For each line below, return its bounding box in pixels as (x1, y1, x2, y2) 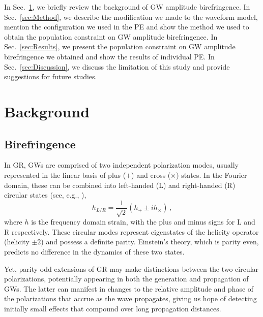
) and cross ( (131, 169, 171, 180)
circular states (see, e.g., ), (4, 189, 86, 200)
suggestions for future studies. (4, 71, 97, 82)
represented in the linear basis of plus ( (4, 169, 126, 180)
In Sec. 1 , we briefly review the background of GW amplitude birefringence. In (4, 2, 250, 12)
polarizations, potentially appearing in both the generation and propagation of (4, 273, 249, 284)
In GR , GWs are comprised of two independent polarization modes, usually (4, 160, 239, 170)
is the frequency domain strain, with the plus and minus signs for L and (31, 216, 255, 227)
